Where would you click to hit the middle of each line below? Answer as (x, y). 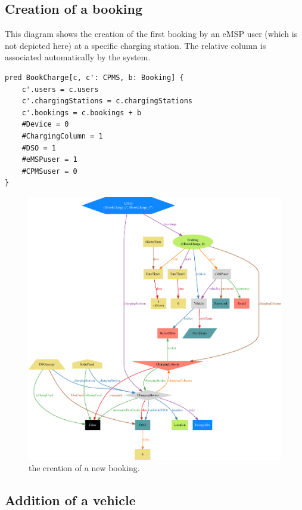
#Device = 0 (45, 125)
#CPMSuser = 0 (49, 171)
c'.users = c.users (60, 89)
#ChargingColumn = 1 (62, 136)
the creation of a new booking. (84, 468)
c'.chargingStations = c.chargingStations (107, 101)
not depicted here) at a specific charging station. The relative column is (136, 45)
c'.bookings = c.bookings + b (82, 113)
